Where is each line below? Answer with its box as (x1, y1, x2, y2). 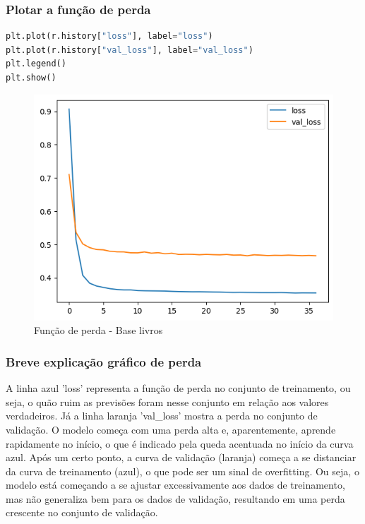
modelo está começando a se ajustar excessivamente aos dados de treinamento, (6, 477, 345, 492)
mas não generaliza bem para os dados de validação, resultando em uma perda (6, 491, 345, 506)
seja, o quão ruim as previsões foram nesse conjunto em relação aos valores (6, 394, 329, 409)
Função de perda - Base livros (34, 323, 163, 338)
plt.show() (6, 73, 56, 83)
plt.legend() (6, 59, 66, 69)
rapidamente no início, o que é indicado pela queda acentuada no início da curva (6, 436, 354, 451)
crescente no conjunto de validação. (6, 505, 158, 520)
